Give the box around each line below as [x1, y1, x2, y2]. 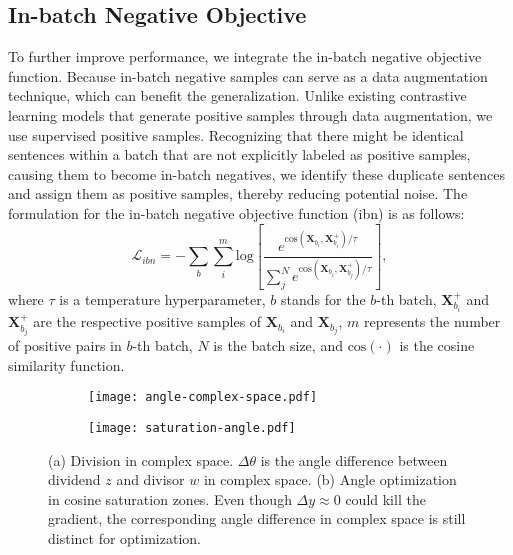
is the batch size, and [213, 335, 343, 356]
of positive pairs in [8, 335, 122, 356]
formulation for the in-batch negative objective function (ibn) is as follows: [8, 202, 465, 223]
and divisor [116, 469, 185, 490]
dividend [48, 469, 101, 490]
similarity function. [8, 354, 125, 375]
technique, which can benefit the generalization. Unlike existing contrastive [8, 85, 467, 106]
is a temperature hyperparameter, [59, 289, 266, 310]
